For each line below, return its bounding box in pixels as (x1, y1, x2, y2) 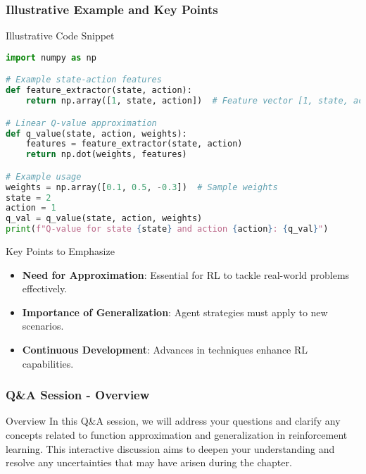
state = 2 (6, 192, 51, 203)
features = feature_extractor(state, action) (25, 139, 243, 149)
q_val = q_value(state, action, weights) (6, 213, 203, 224)
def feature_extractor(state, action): (6, 85, 192, 96)
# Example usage (6, 171, 82, 182)
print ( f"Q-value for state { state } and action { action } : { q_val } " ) (6, 224, 329, 235)
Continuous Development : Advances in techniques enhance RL (22, 342, 308, 356)
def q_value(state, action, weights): (6, 128, 187, 139)
